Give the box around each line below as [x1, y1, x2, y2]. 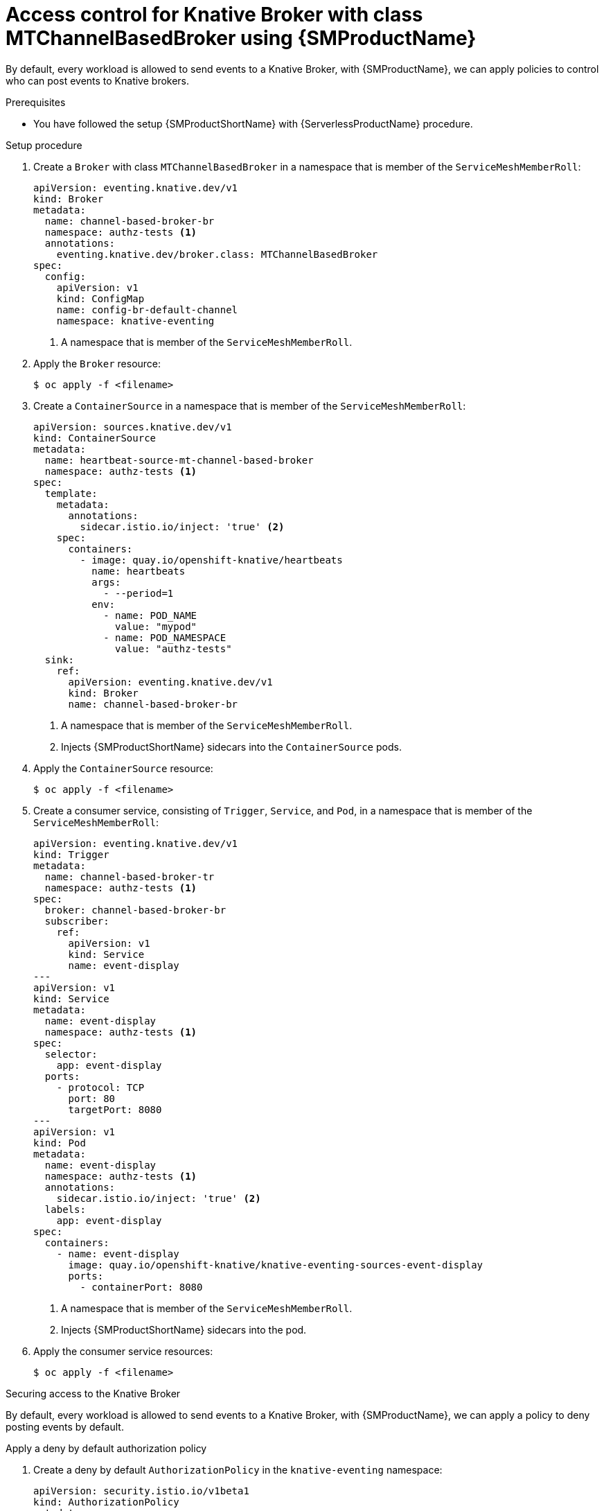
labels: [44, 1203, 86, 1215]
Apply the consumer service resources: [33, 1345, 213, 1357]
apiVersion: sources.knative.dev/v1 [33, 421, 232, 433]
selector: [44, 1048, 98, 1060]
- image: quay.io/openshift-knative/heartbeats [80, 554, 343, 566]
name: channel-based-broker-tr [44, 871, 215, 882]
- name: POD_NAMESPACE [103, 631, 226, 643]
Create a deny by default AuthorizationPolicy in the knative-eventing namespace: [33, 1463, 443, 1476]
